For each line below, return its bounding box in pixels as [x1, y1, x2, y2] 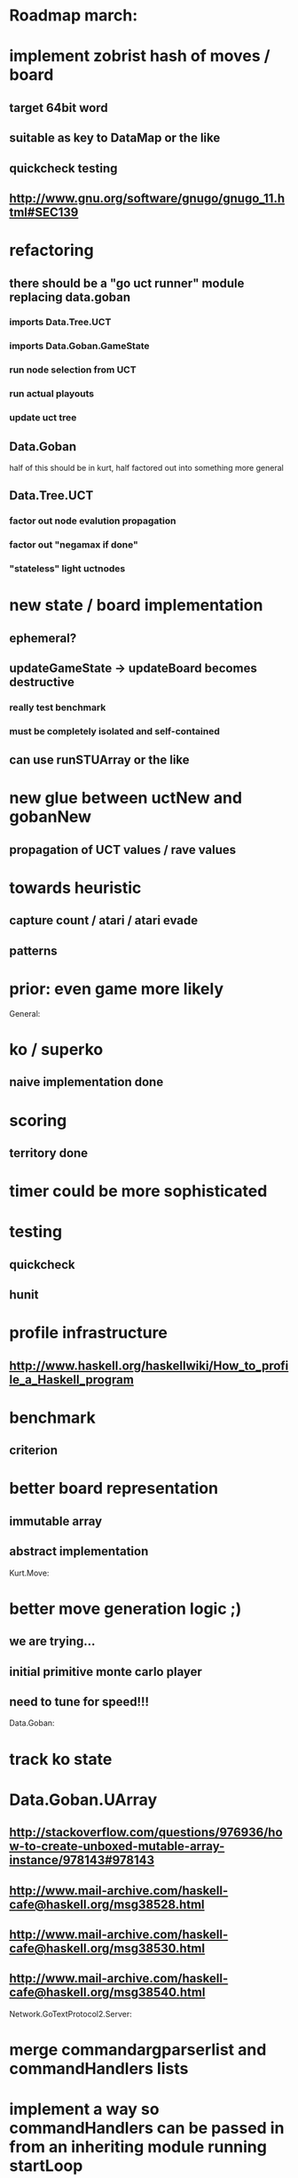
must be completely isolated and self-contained [9, 725, 220, 738]
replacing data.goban [9, 290, 131, 305]
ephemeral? [9, 630, 77, 645]
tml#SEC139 [9, 204, 79, 219]
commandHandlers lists [9, 2058, 189, 2078]
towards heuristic [9, 878, 142, 898]
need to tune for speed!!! [9, 1695, 149, 1709]
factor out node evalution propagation [9, 515, 176, 527]
